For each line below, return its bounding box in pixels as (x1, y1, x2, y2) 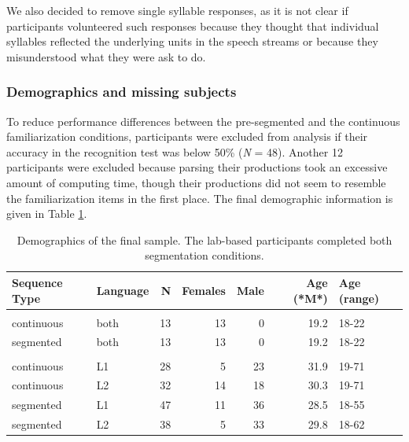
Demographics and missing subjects (6, 82, 237, 101)
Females (182, 282, 226, 298)
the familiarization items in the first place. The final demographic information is (6, 190, 393, 206)
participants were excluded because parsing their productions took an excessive (6, 159, 388, 175)
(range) (338, 289, 380, 306)
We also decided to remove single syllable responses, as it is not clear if (6, 2, 348, 18)
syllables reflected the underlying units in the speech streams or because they (6, 33, 378, 50)
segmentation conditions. (145, 247, 264, 263)
